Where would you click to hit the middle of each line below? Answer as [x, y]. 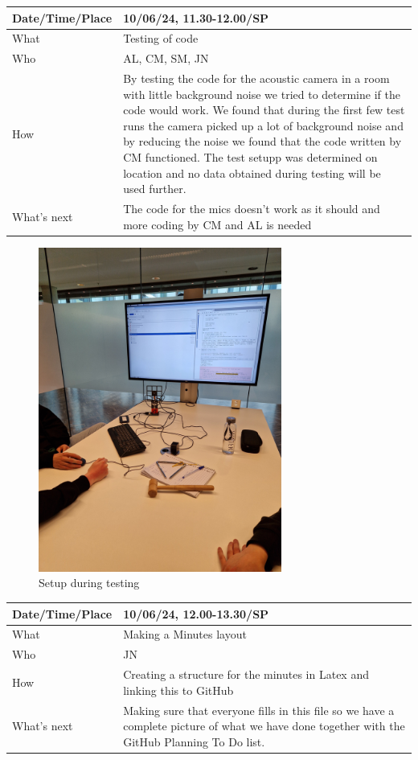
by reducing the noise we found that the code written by [262, 141]
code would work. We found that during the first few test [264, 110]
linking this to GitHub [178, 690]
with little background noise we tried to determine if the [262, 94]
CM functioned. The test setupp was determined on [250, 157]
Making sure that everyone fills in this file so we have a [259, 710]
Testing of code [161, 38]
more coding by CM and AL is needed [217, 224]
